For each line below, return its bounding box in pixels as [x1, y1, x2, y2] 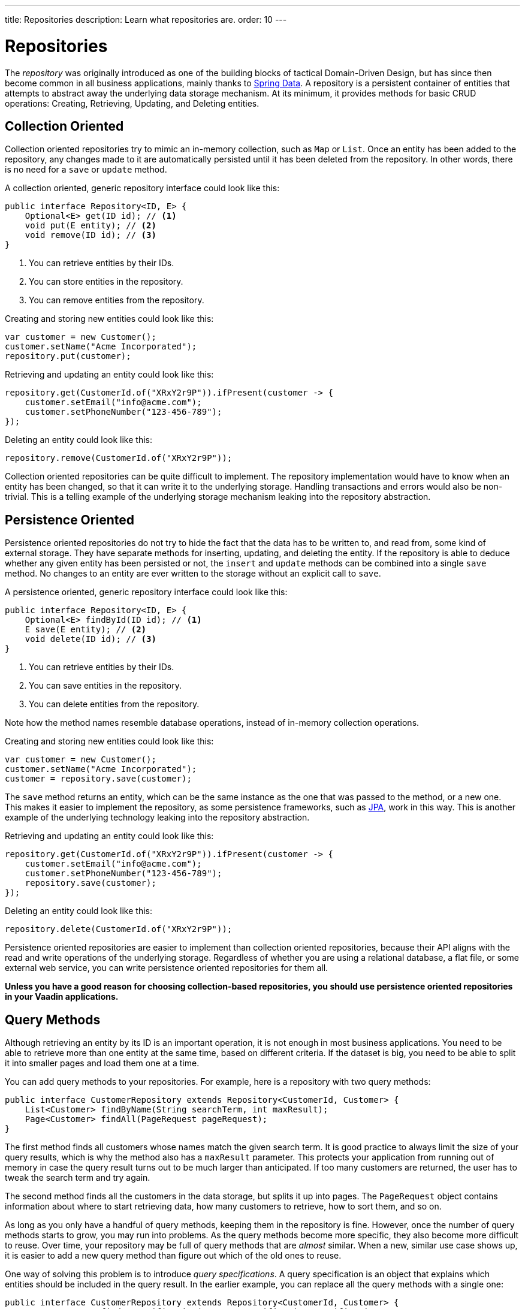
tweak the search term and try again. [5, 1172, 150, 1183]
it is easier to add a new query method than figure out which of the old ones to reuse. [5, 1250, 342, 1261]
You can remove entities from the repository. [29, 295, 204, 306]
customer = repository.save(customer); [5, 774, 192, 784]
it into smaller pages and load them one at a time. [5, 1058, 200, 1069]
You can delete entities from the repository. [29, 699, 200, 710]
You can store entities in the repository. [29, 276, 183, 287]
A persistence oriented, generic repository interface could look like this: [5, 587, 288, 598]
